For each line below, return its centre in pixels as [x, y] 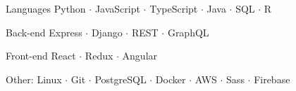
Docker [171, 79]
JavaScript [117, 8]
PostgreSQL [121, 79]
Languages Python [46, 8]
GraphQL [188, 32]
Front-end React [41, 56]
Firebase [272, 79]
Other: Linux [34, 79]
